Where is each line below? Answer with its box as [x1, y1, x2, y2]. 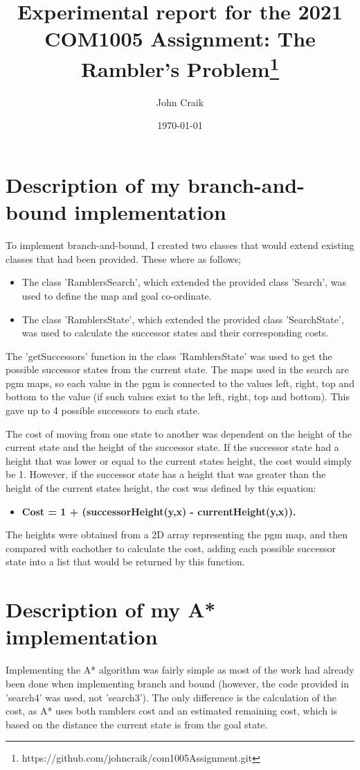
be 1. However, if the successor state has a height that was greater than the [6, 467, 326, 481]
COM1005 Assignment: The [44, 24, 316, 53]
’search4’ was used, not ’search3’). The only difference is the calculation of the [6, 690, 337, 704]
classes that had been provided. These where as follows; [6, 251, 242, 266]
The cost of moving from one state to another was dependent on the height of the [6, 426, 352, 440]
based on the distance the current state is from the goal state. [6, 717, 268, 731]
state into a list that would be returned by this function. [6, 554, 245, 569]
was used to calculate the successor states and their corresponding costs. [21, 325, 329, 340]
